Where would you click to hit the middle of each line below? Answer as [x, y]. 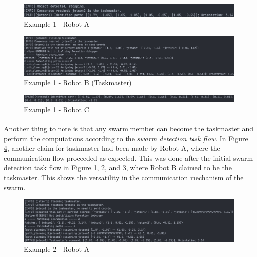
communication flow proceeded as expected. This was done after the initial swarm [128, 158]
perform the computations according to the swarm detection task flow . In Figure [126, 138]
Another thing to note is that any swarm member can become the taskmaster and [129, 128]
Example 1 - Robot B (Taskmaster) [78, 83]
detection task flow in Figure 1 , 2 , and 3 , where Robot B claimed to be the [118, 167]
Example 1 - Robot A [57, 24]
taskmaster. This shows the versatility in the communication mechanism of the [124, 177]
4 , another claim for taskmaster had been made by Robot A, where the [112, 148]
